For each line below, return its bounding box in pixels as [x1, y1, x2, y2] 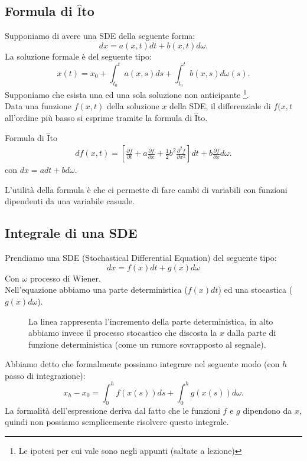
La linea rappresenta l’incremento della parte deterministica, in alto [28, 315, 273, 327]
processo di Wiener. [30, 272, 101, 284]
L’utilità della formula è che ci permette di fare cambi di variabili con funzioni [5, 183, 288, 195]
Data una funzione [5, 100, 71, 112]
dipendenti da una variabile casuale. [5, 195, 135, 207]
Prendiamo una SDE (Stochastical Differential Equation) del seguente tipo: [5, 251, 277, 264]
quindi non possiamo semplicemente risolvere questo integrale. [5, 416, 229, 428]
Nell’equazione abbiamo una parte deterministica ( [5, 283, 188, 296]
